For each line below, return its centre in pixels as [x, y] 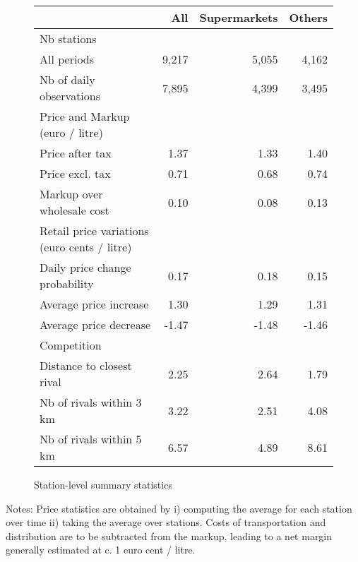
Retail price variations [94, 231]
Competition [71, 345]
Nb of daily [67, 79]
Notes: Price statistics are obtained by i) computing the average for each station [179, 508]
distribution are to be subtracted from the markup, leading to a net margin [169, 536]
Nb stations [68, 38]
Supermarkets [239, 17]
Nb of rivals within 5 [91, 439]
